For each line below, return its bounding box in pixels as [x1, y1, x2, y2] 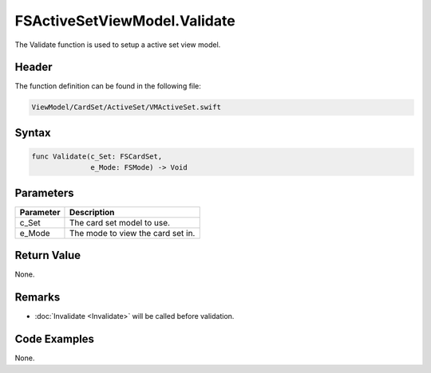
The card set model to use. [69, 217, 171, 228]
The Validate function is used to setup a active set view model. [14, 40, 221, 49]
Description [69, 206, 115, 218]
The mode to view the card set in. [69, 227, 196, 238]
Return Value [14, 249, 81, 262]
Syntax [14, 126, 51, 139]
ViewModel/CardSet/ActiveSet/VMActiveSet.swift [31, 103, 221, 112]
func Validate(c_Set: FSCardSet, [31, 152, 163, 161]
